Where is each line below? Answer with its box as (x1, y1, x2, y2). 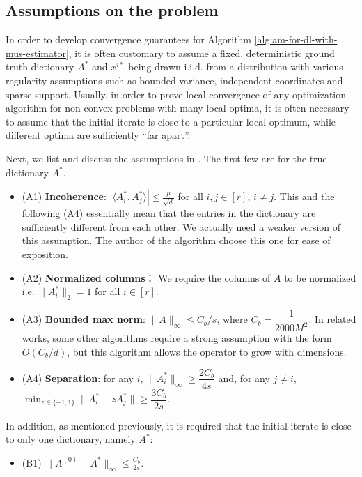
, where (217, 312, 248, 326)
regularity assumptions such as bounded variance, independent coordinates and (6, 73, 343, 87)
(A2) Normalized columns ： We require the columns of (22, 270, 271, 285)
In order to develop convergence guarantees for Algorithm (6, 32, 252, 47)
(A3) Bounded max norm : (22, 312, 145, 326)
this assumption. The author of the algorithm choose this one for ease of (22, 233, 331, 248)
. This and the (274, 189, 335, 204)
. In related (308, 312, 356, 326)
